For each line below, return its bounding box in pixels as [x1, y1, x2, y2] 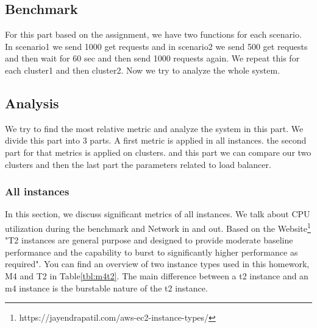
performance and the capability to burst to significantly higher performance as [5, 245, 298, 258]
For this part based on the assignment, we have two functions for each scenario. [5, 28, 302, 41]
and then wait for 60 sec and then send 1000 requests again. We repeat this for [5, 52, 300, 65]
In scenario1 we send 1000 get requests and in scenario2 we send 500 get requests [5, 40, 308, 52]
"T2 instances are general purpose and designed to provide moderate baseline [5, 234, 293, 246]
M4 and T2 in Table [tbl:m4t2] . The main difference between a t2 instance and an [5, 270, 308, 282]
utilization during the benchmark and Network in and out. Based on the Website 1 [5, 220, 311, 234]
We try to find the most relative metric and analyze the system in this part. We [5, 122, 304, 134]
